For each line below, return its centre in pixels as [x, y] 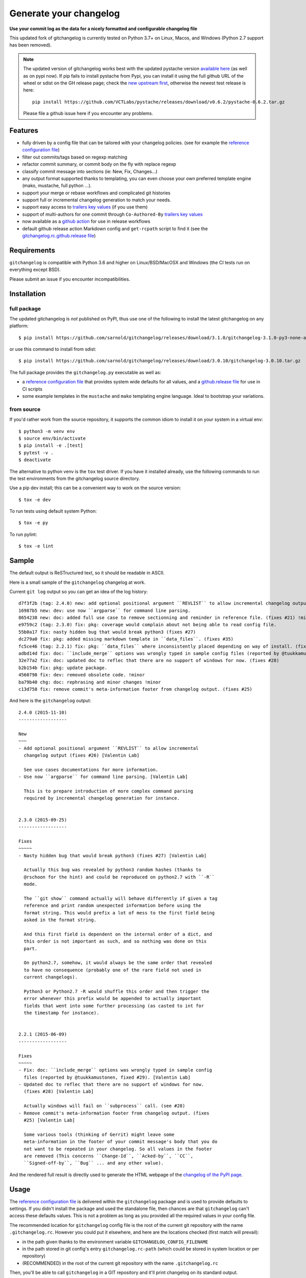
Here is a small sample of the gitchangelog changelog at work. [78, 582]
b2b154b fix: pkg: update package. [63, 668]
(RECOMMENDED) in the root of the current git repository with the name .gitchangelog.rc [120, 1263]
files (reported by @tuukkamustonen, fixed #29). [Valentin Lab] [107, 1077]
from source [25, 409]
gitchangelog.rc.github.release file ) [59, 236]
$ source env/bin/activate [52, 438]
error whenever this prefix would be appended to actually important [112, 999]
